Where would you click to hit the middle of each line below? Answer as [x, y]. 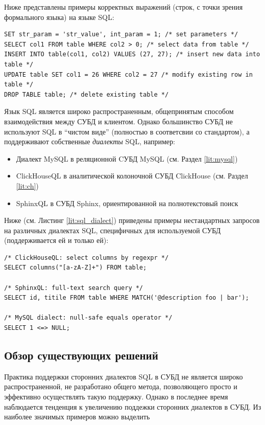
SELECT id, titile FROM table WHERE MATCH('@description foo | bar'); [127, 298]
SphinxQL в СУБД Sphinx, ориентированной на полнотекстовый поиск [127, 203]
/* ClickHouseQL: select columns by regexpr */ [87, 258]
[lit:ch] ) [27, 185]
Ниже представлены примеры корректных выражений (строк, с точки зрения [124, 7]
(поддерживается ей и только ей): [56, 240]
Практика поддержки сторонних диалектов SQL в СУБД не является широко [124, 376]
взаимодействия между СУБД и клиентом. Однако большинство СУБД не [118, 121]
